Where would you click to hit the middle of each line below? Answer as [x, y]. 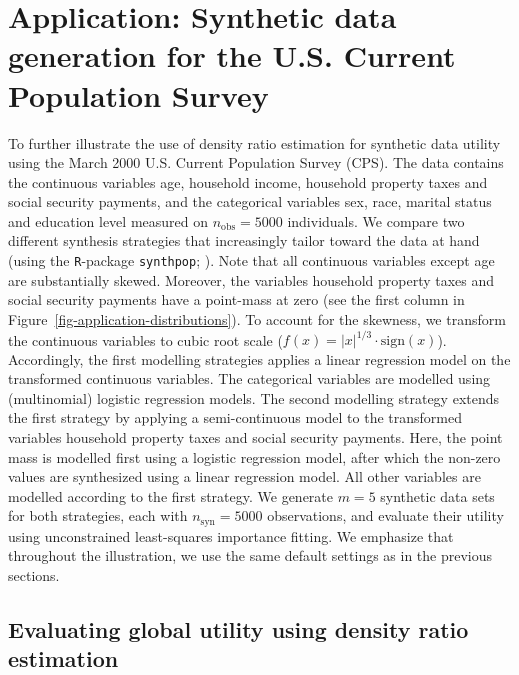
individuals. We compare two [376, 220]
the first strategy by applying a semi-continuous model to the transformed [235, 417]
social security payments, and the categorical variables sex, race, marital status [250, 201]
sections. [34, 574]
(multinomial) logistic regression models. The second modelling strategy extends [254, 397]
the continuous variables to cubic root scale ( [145, 339]
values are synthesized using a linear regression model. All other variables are [244, 476]
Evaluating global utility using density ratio [238, 628]
